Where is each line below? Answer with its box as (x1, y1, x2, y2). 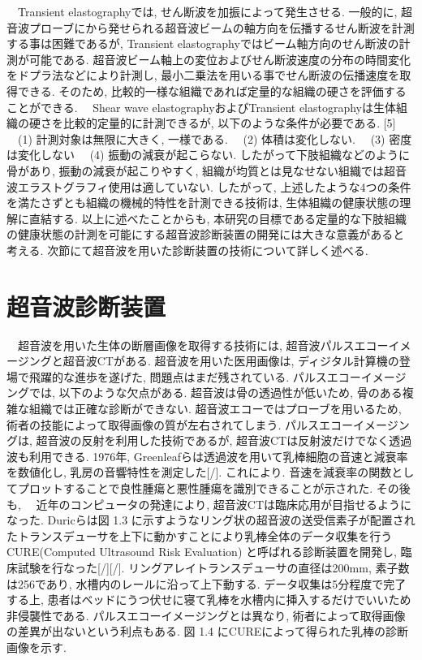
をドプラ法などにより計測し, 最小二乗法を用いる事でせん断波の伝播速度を (6, 67, 400, 84)
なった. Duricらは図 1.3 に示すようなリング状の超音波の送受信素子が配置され (6, 511, 416, 528)
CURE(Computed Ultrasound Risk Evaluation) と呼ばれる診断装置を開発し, (6, 543, 397, 560)
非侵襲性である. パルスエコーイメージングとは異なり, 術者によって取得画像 (6, 606, 406, 623)
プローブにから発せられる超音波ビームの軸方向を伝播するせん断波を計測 (28, 19, 415, 36)
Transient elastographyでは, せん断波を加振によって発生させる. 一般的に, (17, 3, 398, 19)
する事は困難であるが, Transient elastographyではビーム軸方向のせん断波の (6, 35, 399, 52)
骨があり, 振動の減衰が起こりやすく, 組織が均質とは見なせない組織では (6, 162, 385, 179)
